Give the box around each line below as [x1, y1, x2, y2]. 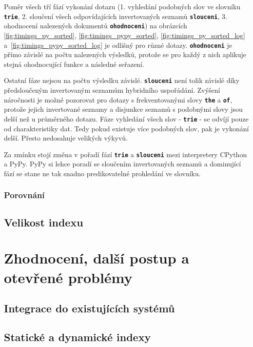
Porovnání [4, 189, 45, 201]
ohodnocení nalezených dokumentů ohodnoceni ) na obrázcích [4, 20, 187, 31]
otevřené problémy [4, 267, 133, 287]
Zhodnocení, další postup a [4, 248, 190, 268]
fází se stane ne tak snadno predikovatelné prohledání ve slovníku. [4, 168, 201, 178]
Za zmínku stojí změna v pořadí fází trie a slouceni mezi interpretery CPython [4, 149, 247, 159]
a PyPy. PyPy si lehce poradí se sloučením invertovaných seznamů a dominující [4, 159, 241, 169]
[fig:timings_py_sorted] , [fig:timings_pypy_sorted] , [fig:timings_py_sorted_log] [4, 30, 245, 40]
